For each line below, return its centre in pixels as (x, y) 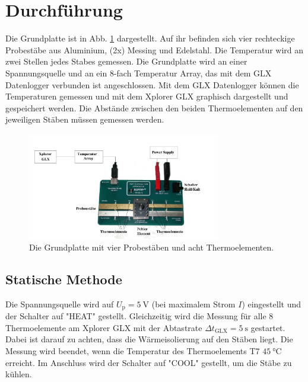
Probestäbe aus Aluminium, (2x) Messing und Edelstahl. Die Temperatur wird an (155, 49)
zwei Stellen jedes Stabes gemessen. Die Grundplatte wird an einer (126, 61)
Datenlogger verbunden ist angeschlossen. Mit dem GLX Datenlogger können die (152, 84)
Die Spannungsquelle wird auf (60, 304)
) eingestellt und (272, 304)
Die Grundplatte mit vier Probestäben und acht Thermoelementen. (152, 247)
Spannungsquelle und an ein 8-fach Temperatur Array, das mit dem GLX (139, 73)
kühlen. (19, 374)
